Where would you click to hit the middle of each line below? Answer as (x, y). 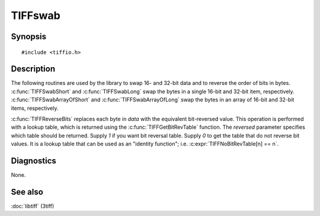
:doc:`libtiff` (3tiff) (33, 206)
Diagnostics (33, 161)
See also (27, 192)
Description (33, 69)
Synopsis (29, 36)
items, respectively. (35, 108)
